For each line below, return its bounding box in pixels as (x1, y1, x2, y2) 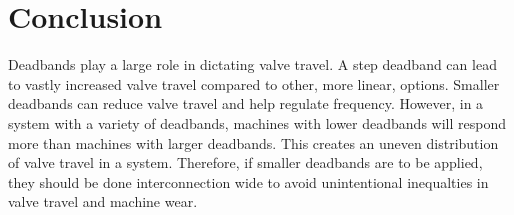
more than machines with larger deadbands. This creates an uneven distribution (8, 132, 499, 153)
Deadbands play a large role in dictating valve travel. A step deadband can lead (8, 54, 497, 75)
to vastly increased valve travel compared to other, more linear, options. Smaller (8, 73, 500, 94)
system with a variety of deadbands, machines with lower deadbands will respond (8, 112, 506, 133)
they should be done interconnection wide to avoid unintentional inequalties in (8, 171, 489, 192)
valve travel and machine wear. (8, 191, 198, 212)
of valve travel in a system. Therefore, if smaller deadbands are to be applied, (8, 152, 483, 173)
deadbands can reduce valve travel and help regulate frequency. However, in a (8, 93, 484, 114)
